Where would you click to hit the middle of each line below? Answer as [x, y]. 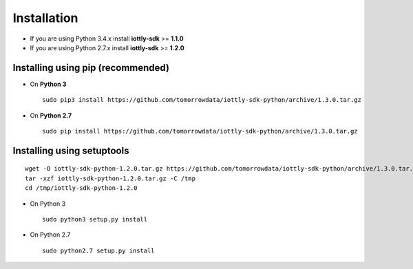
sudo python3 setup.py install [95, 219]
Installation [45, 18]
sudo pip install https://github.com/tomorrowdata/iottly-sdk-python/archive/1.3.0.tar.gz [200, 131]
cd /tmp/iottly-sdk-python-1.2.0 [81, 188]
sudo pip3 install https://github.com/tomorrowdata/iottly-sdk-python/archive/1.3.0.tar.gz [202, 100]
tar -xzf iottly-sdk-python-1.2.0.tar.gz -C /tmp [110, 178]
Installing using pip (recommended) [91, 68]
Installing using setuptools [71, 150]
